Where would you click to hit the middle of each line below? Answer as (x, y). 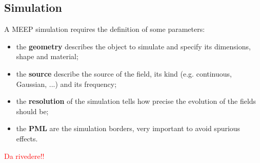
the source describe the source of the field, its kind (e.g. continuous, (124, 73)
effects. (27, 138)
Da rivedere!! (24, 156)
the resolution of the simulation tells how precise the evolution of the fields (136, 101)
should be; (32, 111)
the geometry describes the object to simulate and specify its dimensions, (133, 46)
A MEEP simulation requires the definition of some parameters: (105, 29)
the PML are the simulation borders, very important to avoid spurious (128, 128)
